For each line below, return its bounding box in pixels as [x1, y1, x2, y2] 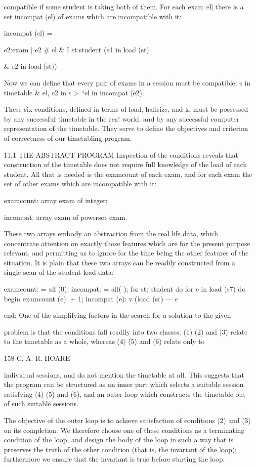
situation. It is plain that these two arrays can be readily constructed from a [4, 257, 236, 267]
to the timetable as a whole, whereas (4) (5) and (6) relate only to [4, 336, 205, 346]
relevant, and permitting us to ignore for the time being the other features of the [4, 248, 249, 258]
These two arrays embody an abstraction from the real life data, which [4, 228, 218, 239]
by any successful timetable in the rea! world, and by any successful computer [4, 113, 240, 124]
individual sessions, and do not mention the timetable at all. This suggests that [4, 369, 244, 380]
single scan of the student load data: [4, 267, 114, 277]
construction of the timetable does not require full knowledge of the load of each [4, 159, 247, 170]
